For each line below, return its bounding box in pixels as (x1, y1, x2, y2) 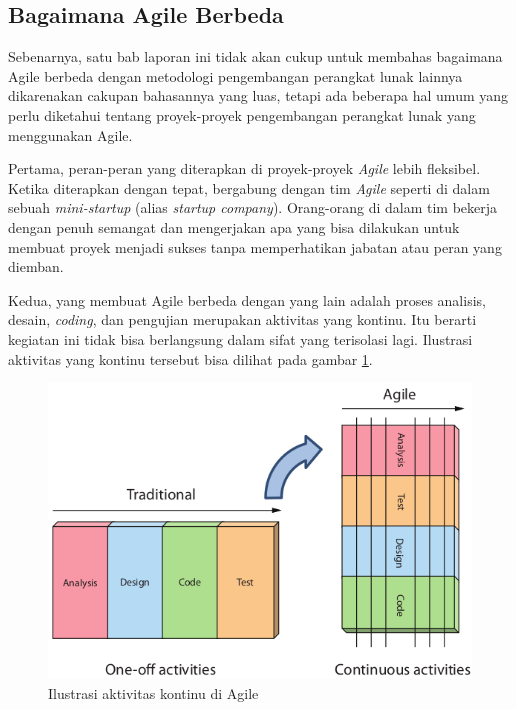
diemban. (8, 256, 64, 277)
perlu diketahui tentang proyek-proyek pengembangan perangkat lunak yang (8, 104, 476, 125)
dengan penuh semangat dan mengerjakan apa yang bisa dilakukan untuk (8, 216, 460, 237)
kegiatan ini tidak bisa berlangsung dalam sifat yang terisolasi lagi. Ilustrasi (8, 328, 473, 349)
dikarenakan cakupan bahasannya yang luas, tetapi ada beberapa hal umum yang (8, 85, 509, 106)
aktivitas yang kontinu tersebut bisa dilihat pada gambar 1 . (8, 348, 373, 369)
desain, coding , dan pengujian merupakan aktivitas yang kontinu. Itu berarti (8, 309, 477, 330)
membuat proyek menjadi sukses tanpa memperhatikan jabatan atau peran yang (8, 236, 502, 257)
